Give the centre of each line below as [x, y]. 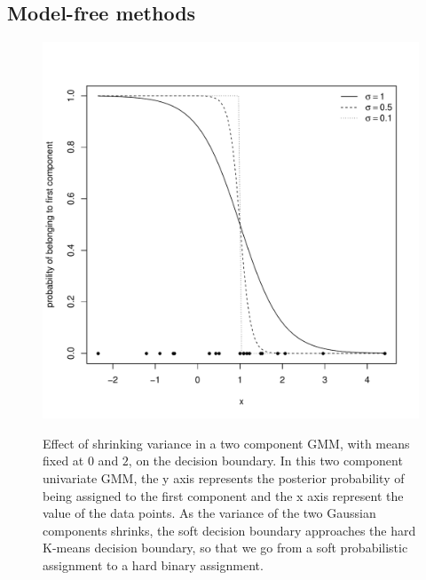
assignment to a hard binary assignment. [153, 564]
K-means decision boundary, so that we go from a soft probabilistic [225, 548]
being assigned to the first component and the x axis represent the [223, 495]
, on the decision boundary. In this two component [265, 461]
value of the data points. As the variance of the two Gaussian [209, 513]
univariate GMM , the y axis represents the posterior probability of [224, 477]
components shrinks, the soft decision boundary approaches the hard [229, 530]
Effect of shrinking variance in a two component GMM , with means [226, 443]
